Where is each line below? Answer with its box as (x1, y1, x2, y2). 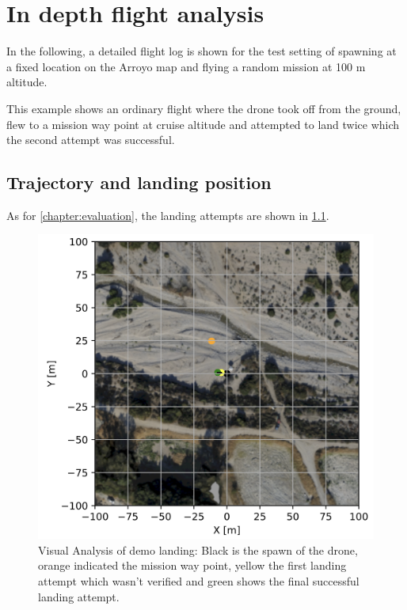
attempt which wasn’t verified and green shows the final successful (38, 572, 359, 589)
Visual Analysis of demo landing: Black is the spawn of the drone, (38, 541, 358, 558)
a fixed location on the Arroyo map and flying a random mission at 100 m (6, 58, 366, 74)
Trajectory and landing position (6, 170, 272, 195)
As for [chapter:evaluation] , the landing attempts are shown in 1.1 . (6, 206, 329, 223)
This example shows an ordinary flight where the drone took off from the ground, (6, 100, 401, 116)
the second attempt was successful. (6, 131, 175, 148)
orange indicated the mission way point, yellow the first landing (38, 557, 347, 574)
